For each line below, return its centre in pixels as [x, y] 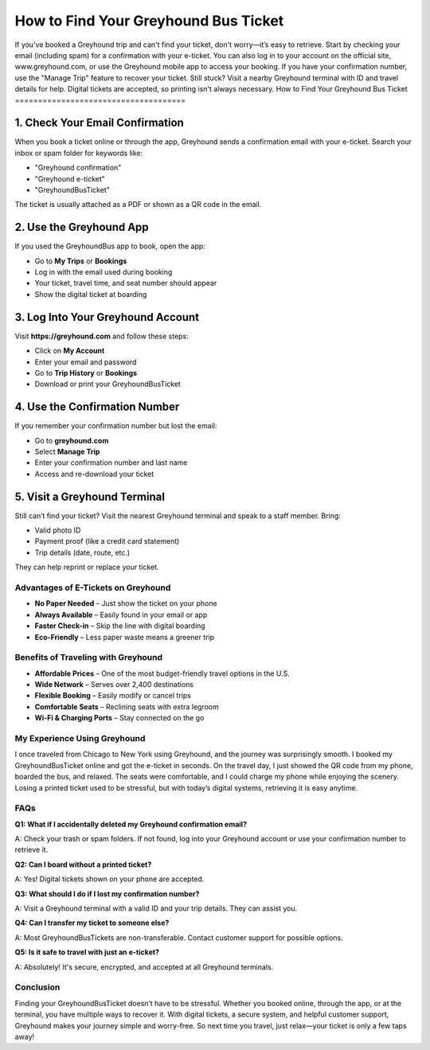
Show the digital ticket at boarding [91, 294]
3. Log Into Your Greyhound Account [107, 317]
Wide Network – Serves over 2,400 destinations [114, 685]
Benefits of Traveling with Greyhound [89, 658]
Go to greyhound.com [72, 440]
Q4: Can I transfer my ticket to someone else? [92, 923]
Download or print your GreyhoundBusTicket [107, 384]
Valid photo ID [58, 530]
